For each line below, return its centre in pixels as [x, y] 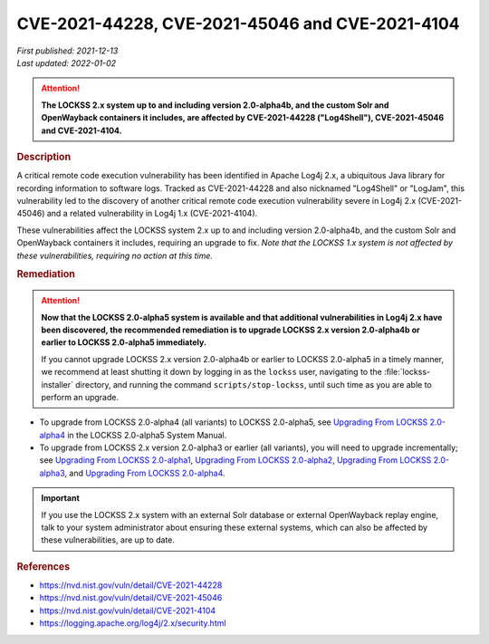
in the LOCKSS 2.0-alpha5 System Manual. [147, 435]
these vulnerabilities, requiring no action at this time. [115, 255]
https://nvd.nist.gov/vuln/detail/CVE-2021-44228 [131, 585]
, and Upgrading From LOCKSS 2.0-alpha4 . [145, 473]
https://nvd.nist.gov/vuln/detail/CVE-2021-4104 [128, 610]
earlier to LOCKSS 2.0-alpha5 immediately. [124, 342]
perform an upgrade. [80, 397]
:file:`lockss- [407, 372]
